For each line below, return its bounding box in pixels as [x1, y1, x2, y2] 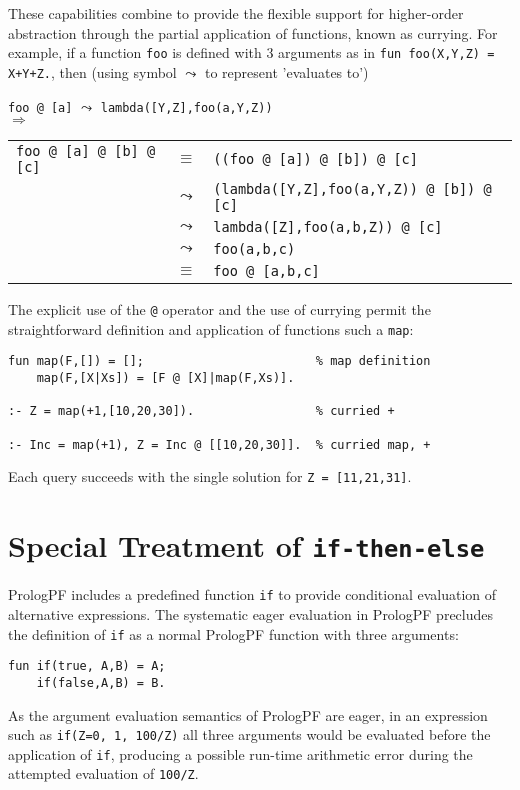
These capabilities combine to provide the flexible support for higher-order [8, 3, 464, 23]
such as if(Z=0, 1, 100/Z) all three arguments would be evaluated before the [8, 724, 491, 745]
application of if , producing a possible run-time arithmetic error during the [8, 743, 473, 764]
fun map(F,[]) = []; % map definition [8, 354, 431, 369]
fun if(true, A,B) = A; [8, 659, 166, 674]
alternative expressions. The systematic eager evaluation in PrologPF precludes [8, 603, 493, 624]
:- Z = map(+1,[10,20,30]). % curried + [8, 404, 395, 419]
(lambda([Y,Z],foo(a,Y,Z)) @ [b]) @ [213, 181, 492, 198]
